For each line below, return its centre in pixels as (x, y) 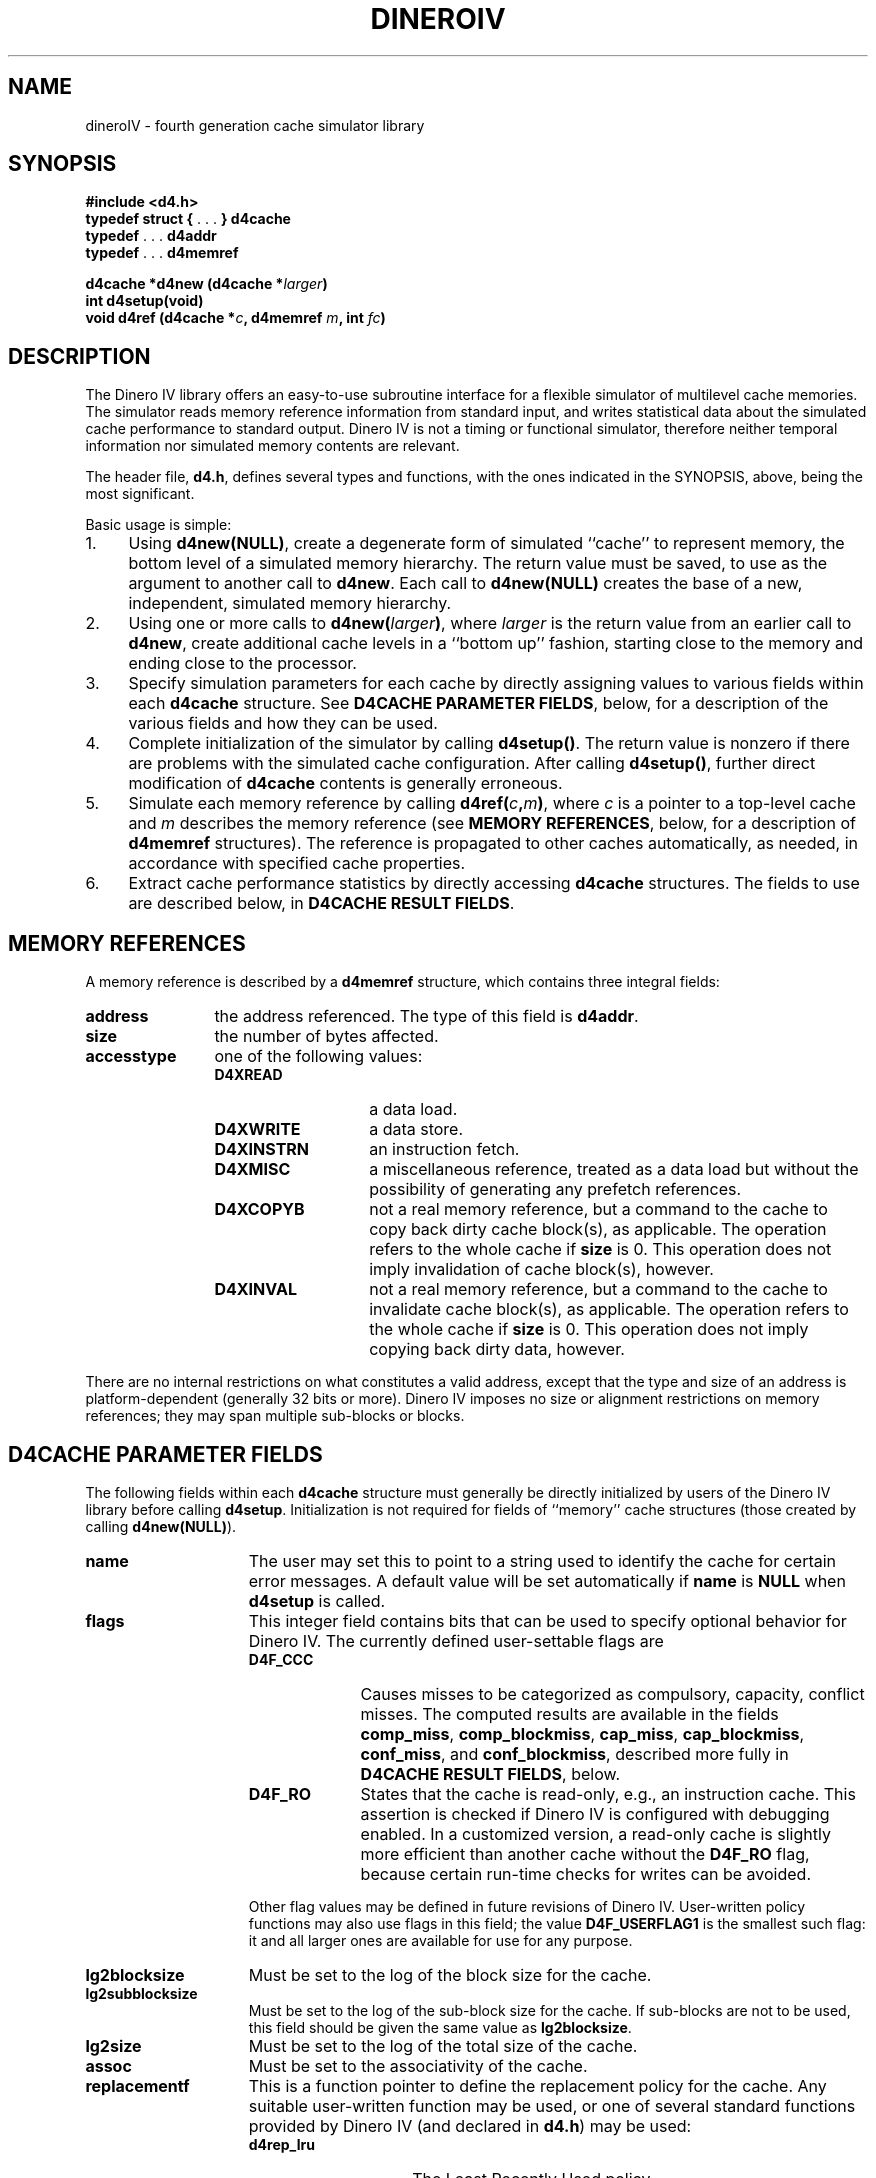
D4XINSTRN (262, 1149)
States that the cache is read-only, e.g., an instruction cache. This (608, 1793)
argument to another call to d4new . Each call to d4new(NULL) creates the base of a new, (465, 583)
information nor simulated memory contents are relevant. (272, 446)
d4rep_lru (281, 2144)
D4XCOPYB (259, 1209)
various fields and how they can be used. (283, 723)
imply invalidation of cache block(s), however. (541, 1269)
